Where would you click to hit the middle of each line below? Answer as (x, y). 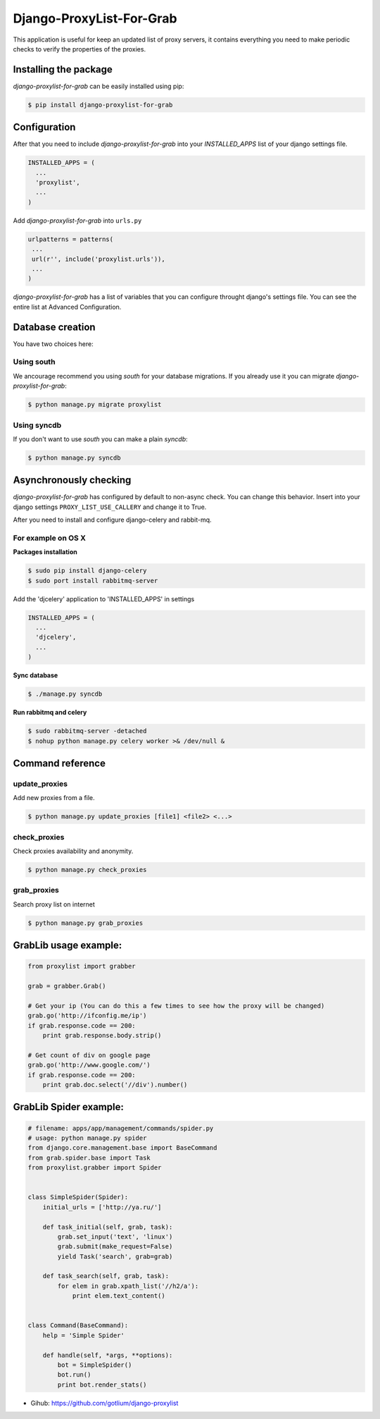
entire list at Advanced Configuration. (67, 307)
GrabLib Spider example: (69, 1107)
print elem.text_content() (119, 1296)
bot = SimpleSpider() (95, 1365)
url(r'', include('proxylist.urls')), (99, 259)
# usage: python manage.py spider (87, 1138)
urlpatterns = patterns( (71, 239)
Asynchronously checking (72, 480)
